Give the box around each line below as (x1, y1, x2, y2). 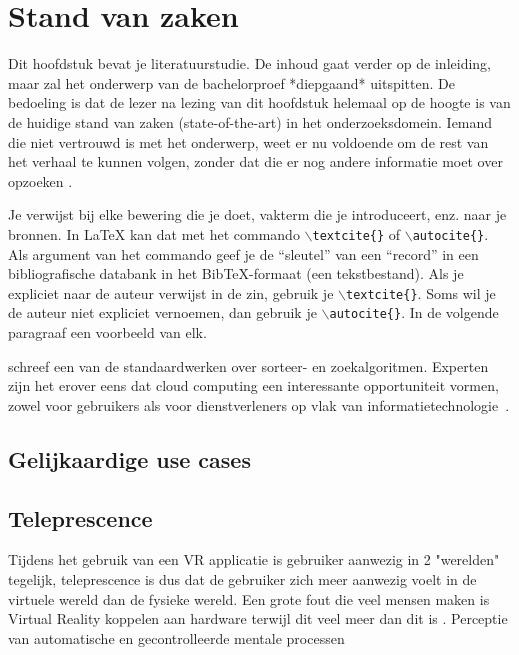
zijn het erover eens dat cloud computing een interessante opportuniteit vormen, (8, 375, 499, 396)
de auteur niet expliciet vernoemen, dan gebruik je (8, 302, 317, 323)
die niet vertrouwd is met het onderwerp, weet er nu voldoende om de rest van (8, 131, 489, 152)
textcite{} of (312, 223, 401, 244)
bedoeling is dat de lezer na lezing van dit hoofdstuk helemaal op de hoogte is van (8, 92, 511, 113)
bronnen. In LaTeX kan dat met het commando (8, 223, 300, 244)
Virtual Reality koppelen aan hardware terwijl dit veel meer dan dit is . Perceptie (8, 608, 508, 629)
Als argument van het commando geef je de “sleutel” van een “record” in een (8, 243, 479, 264)
